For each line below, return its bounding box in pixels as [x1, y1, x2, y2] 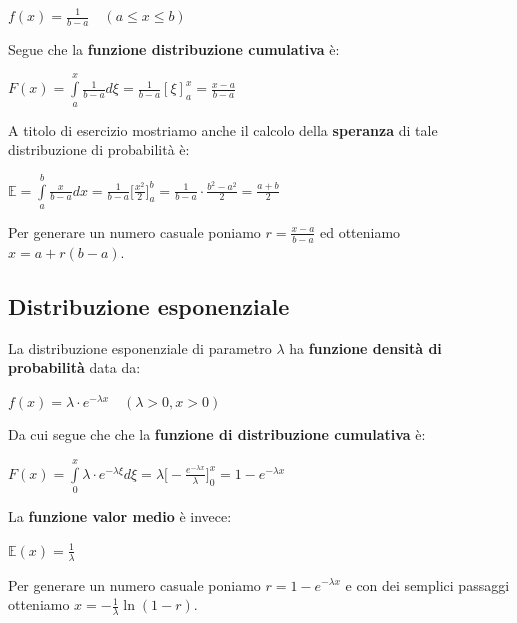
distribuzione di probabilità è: [8, 139, 190, 160]
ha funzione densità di [289, 337, 442, 358]
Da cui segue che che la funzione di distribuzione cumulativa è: [8, 424, 426, 445]
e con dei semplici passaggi [345, 574, 510, 595]
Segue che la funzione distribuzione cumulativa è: [8, 38, 340, 59]
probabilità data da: [8, 357, 141, 378]
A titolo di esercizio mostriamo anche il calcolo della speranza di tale [8, 119, 438, 140]
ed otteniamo [319, 221, 401, 242]
